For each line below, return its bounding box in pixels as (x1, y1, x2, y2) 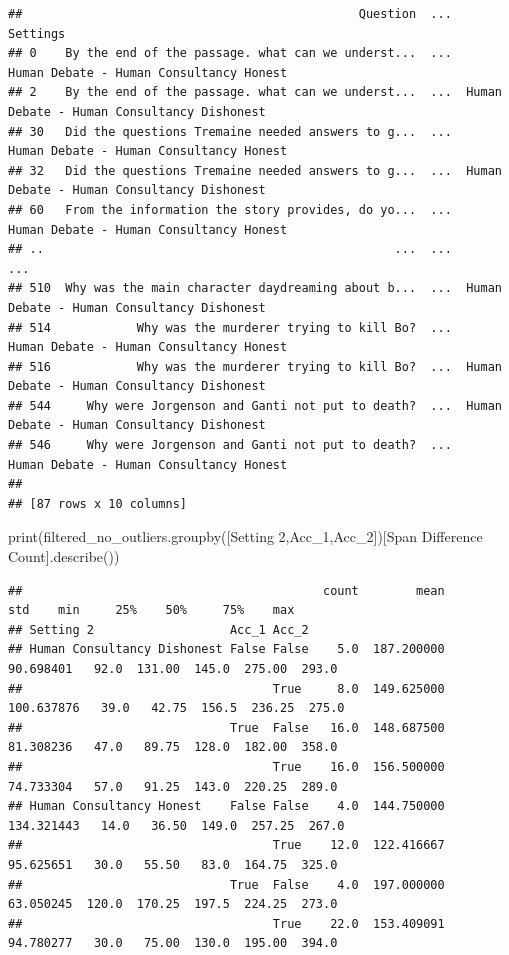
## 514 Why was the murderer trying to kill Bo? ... (8, 320, 452, 335)
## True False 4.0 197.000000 (8, 877, 445, 892)
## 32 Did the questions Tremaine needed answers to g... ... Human (8, 163, 502, 178)
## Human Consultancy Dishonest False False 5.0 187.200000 (8, 642, 445, 657)
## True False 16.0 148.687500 (8, 720, 445, 735)
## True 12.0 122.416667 (8, 838, 445, 853)
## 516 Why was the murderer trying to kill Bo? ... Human (8, 359, 502, 374)
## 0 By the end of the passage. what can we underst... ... (8, 46, 452, 61)
